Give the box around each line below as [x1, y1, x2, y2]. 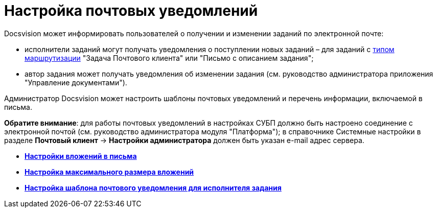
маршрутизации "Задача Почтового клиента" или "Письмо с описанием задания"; [25, 53, 314, 62]
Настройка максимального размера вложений [25, 167, 194, 176]
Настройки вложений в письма [25, 151, 137, 160]
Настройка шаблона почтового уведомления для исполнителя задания [25, 183, 282, 192]
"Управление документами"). [25, 78, 127, 87]
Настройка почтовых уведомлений [4, 2, 258, 19]
